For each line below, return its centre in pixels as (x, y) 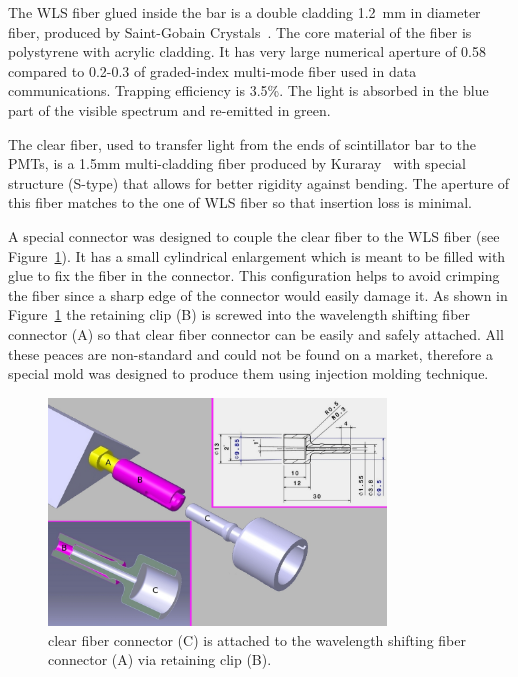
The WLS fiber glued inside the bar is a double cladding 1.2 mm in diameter (244, 12)
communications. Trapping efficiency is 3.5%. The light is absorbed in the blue (248, 90)
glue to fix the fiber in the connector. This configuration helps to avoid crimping (254, 275)
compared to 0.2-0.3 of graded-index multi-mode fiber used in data (212, 70)
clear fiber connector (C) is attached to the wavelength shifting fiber (257, 639)
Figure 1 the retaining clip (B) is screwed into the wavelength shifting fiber (239, 314)
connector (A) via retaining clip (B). (160, 659)
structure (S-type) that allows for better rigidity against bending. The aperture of (259, 182)
